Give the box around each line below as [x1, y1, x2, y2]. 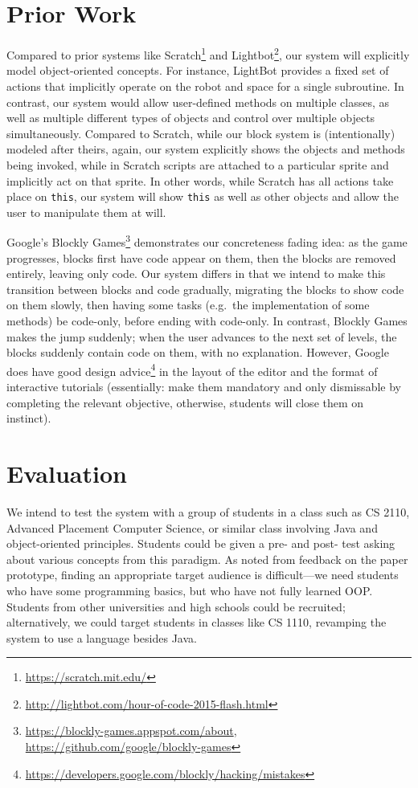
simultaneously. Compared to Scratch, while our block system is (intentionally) [6, 125, 395, 141]
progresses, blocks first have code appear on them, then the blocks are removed [6, 249, 396, 266]
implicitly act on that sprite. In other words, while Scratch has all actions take [6, 172, 394, 189]
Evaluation [6, 457, 127, 489]
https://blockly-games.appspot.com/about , [25, 722, 237, 739]
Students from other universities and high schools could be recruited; [6, 598, 346, 614]
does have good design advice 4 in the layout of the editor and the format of [6, 360, 378, 379]
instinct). [6, 410, 51, 427]
